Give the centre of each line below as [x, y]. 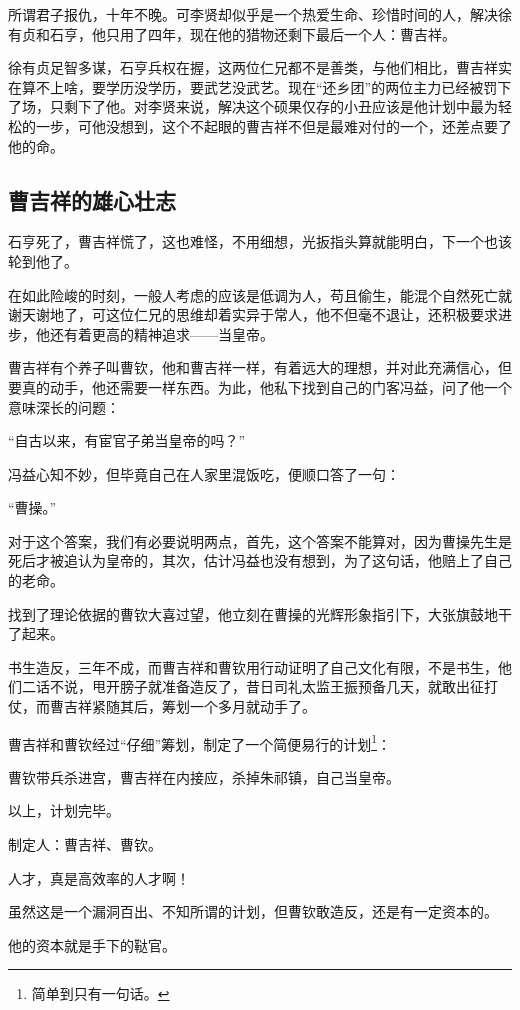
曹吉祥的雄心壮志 [92, 199]
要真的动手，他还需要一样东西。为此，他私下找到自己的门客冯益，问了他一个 [260, 386]
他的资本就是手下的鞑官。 [92, 944]
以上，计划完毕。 [64, 810]
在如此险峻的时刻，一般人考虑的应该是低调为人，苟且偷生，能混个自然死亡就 [260, 294]
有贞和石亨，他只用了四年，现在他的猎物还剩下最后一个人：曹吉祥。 [232, 33]
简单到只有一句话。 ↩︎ [100, 993]
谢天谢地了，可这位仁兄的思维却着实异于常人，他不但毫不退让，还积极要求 [253, 314]
